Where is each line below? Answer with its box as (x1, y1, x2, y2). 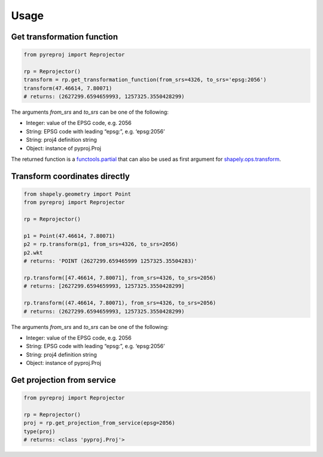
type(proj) (23, 428, 56, 435)
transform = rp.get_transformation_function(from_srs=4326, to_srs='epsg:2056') (23, 77, 267, 83)
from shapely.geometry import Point (23, 191, 132, 197)
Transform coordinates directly (11, 171, 130, 181)
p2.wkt (23, 249, 43, 256)
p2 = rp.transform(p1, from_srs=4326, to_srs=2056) (23, 241, 179, 248)
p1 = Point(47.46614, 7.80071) (23, 233, 116, 239)
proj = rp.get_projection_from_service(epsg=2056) (23, 419, 176, 426)
